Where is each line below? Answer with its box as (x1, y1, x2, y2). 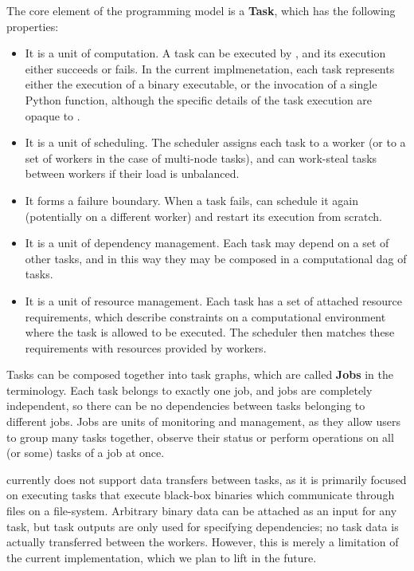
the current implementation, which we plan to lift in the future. (6, 549, 317, 565)
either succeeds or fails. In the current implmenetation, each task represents (25, 60, 395, 77)
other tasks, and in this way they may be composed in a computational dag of (25, 250, 407, 266)
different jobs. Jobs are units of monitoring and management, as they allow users (6, 413, 401, 430)
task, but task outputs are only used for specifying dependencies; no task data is (6, 518, 399, 534)
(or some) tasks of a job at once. (6, 444, 165, 461)
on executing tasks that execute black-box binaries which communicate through (6, 486, 395, 503)
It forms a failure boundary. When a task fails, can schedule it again (25, 191, 358, 208)
